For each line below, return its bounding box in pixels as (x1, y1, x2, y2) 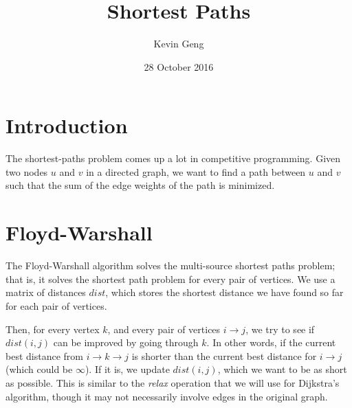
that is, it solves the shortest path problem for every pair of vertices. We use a (5, 271, 335, 286)
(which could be (5, 362, 73, 376)
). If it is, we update (85, 362, 170, 376)
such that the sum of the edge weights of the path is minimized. (5, 178, 275, 192)
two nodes (5, 164, 48, 179)
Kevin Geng (153, 36, 204, 51)
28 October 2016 (144, 59, 214, 73)
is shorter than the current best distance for (131, 348, 317, 363)
